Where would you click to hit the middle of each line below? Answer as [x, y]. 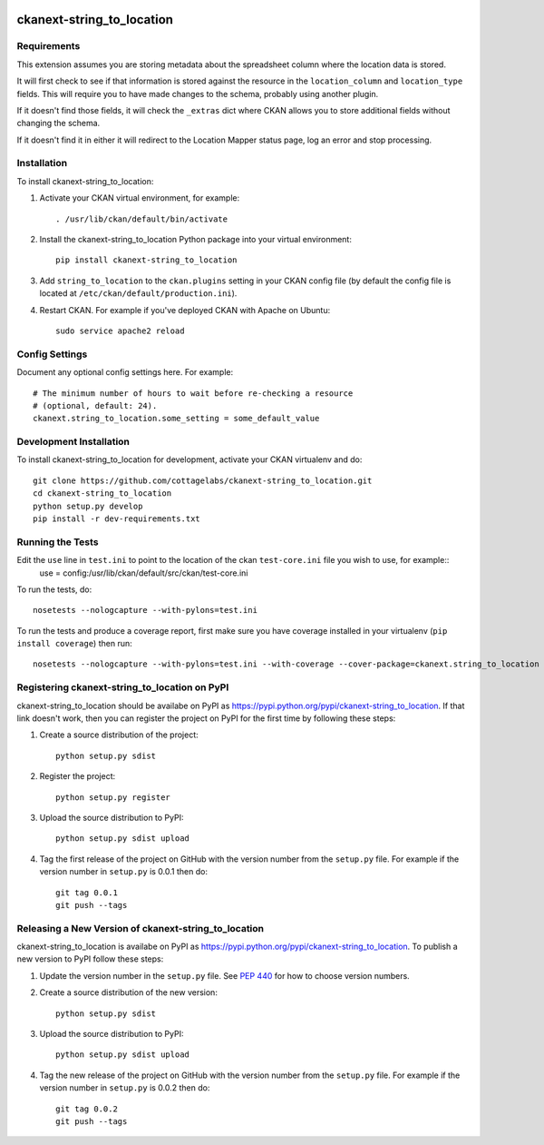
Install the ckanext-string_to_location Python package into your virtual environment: [196, 240]
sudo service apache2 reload [120, 331]
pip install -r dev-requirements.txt [117, 519]
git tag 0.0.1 [87, 893]
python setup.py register [113, 797]
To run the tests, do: [54, 589]
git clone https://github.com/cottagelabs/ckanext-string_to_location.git [203, 480]
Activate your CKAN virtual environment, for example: [140, 198]
